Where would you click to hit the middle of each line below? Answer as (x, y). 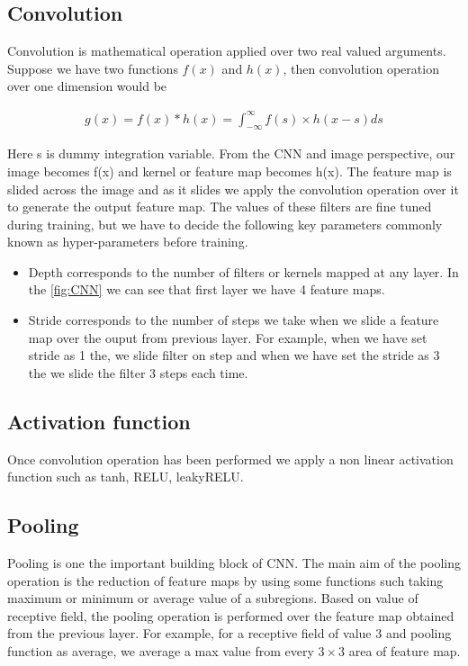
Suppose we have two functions (93, 68)
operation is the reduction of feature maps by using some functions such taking (225, 580)
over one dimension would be (87, 86)
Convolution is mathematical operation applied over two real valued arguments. (227, 51)
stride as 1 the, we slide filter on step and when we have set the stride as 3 (234, 355)
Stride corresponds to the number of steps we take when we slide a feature (234, 320)
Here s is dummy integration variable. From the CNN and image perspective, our (231, 153)
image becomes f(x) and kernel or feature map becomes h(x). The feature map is (229, 171)
